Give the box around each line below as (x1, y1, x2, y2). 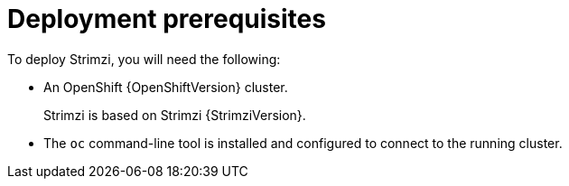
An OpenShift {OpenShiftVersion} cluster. (43, 79, 288, 95)
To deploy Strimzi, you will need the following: (7, 51, 281, 67)
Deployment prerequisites (7, 4, 326, 34)
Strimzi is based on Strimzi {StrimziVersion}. (43, 107, 306, 123)
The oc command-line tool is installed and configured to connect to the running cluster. (43, 135, 563, 151)
